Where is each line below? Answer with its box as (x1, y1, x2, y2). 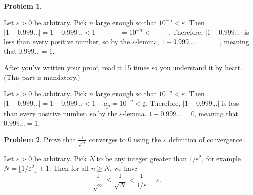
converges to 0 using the (89, 134, 161, 144)
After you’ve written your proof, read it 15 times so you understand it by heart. (4, 62, 242, 72)
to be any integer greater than (97, 153, 187, 163)
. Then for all (49, 163, 89, 173)
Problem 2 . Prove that (4, 134, 76, 144)
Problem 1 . (4, 1, 42, 11)
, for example (201, 153, 241, 163)
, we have (110, 163, 137, 173)
